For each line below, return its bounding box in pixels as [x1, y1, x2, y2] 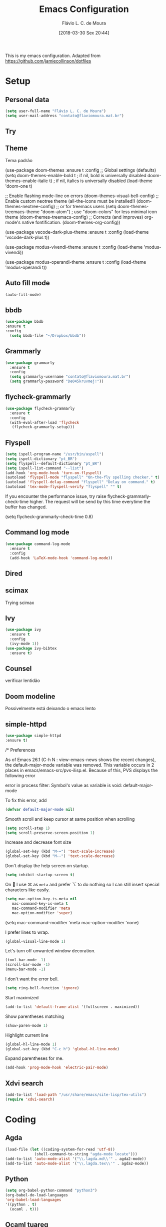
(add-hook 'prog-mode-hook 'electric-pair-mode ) [5, 1065, 108, 1070]
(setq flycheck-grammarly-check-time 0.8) [5, 514, 93, 520]
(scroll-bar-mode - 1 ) [5, 962, 50, 967]
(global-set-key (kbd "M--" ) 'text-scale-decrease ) [5, 854, 115, 859]
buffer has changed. [5, 504, 47, 510]
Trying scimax [5, 599, 34, 605]
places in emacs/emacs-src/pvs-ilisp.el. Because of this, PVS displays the [5, 767, 158, 773]
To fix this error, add [5, 797, 47, 803]
